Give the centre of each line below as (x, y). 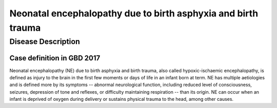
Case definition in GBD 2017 (55, 58)
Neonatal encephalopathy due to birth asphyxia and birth (134, 13)
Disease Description (45, 41)
